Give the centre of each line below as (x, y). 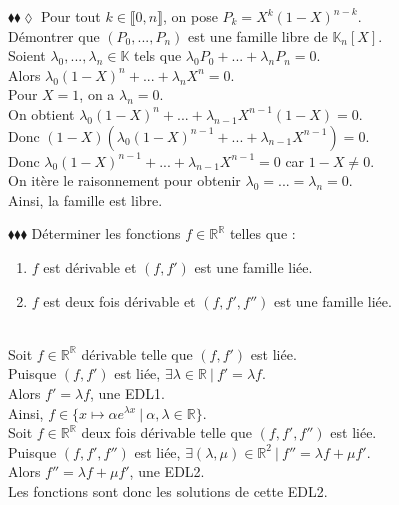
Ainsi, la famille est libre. (85, 199)
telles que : (262, 233)
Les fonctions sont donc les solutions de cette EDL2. (168, 490)
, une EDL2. (167, 471)
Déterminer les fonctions (106, 233)
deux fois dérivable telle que (166, 432)
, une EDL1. (127, 392)
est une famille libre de (258, 35)
